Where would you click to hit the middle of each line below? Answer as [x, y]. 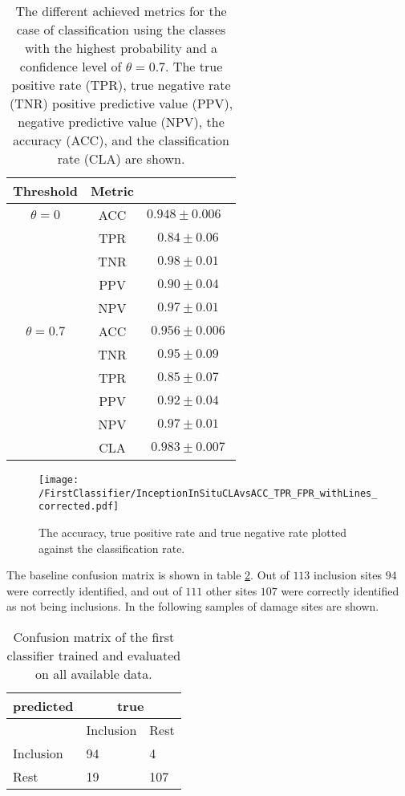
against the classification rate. [112, 548]
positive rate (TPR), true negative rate [121, 85]
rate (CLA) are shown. [121, 158]
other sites [232, 590]
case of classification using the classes [121, 29]
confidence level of [71, 66]
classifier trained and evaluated [94, 655]
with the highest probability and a [121, 48]
